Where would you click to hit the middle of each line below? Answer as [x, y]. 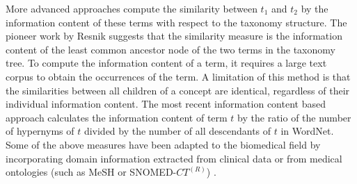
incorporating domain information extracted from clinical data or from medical [174, 158]
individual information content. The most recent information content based [166, 104]
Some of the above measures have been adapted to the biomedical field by [163, 144]
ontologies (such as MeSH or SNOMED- [91, 172]
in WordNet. [307, 131]
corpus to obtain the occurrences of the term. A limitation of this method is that [178, 76]
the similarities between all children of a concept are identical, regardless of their [178, 90]
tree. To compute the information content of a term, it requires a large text [166, 63]
